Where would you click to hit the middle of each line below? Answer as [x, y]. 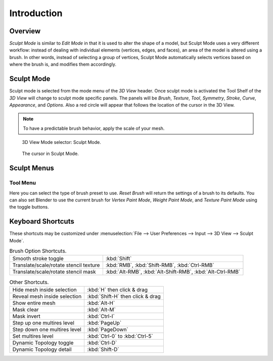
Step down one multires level [47, 329]
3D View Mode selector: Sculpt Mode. [61, 142]
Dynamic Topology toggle [43, 342]
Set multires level [33, 336]
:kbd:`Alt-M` [101, 310]
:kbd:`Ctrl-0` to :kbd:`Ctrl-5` [120, 336]
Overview [25, 31]
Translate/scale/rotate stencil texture [56, 265]
